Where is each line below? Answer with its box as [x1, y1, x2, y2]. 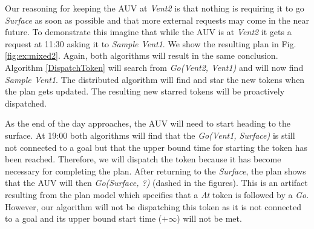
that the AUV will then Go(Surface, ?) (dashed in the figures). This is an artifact [5, 176, 308, 189]
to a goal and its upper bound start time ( [5, 212, 162, 225]
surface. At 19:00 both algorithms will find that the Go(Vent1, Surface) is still [5, 128, 295, 141]
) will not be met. [177, 212, 242, 225]
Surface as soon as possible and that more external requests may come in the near [5, 13, 309, 26]
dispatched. [5, 96, 47, 109]
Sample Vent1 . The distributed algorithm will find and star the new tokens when [5, 73, 305, 85]
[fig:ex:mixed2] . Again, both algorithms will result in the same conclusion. [5, 49, 278, 62]
